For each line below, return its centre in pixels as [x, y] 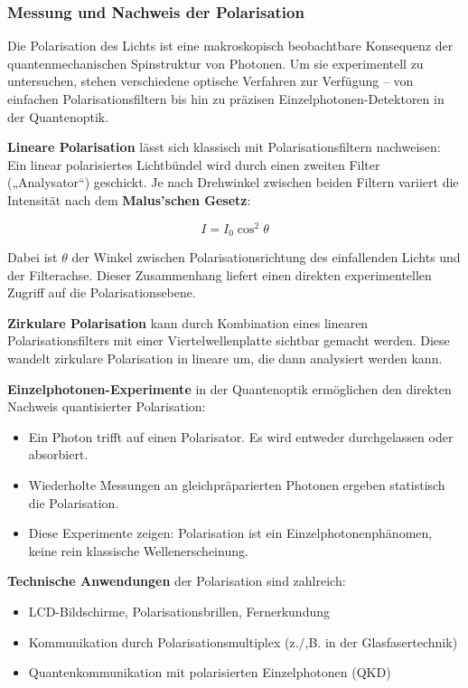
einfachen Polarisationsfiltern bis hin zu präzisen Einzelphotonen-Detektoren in [226, 99]
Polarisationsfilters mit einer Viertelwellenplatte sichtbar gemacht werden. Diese [229, 340]
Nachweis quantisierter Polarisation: [107, 406]
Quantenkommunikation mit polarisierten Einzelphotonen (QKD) [210, 672]
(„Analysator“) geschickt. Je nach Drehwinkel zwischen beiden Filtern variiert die [233, 182]
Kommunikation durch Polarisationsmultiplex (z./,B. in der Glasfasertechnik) [243, 641]
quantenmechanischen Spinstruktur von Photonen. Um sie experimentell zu [215, 63]
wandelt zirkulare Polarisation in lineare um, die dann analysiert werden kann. [225, 358]
